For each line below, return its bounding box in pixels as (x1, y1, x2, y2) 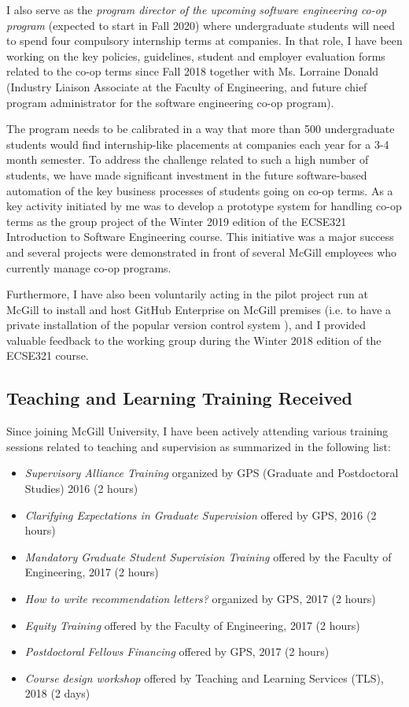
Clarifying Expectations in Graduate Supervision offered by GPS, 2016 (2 (24, 506, 377, 523)
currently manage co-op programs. (6, 259, 171, 276)
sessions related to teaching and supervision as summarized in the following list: (6, 438, 391, 454)
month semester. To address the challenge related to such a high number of (6, 151, 369, 168)
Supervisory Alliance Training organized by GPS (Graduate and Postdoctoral (24, 465, 399, 481)
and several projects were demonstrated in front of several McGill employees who (6, 243, 397, 260)
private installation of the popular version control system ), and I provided (6, 316, 367, 333)
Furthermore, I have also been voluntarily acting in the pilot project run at (6, 286, 368, 302)
